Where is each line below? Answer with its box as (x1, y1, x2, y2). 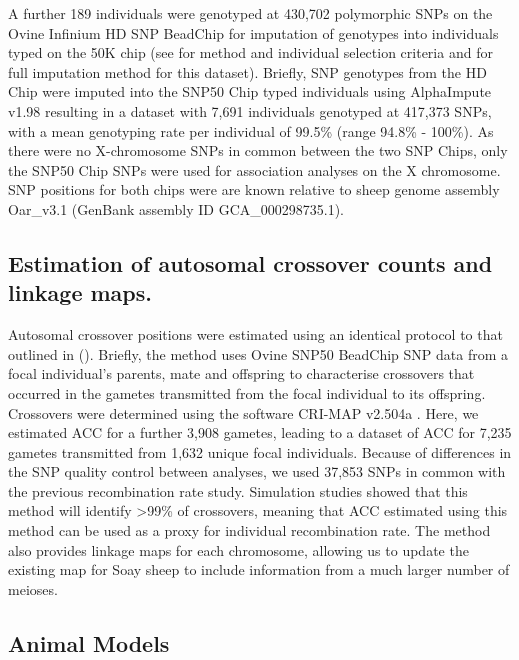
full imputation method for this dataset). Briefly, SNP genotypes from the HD (8, 61, 487, 82)
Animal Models (8, 627, 170, 658)
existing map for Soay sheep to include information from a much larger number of (8, 559, 510, 580)
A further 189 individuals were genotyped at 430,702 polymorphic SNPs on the (8, 3, 493, 23)
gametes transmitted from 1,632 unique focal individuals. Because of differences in (8, 441, 512, 462)
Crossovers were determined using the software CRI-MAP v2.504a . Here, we (8, 402, 479, 423)
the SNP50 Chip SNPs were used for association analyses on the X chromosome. (8, 159, 501, 180)
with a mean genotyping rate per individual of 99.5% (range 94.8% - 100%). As (8, 120, 494, 141)
